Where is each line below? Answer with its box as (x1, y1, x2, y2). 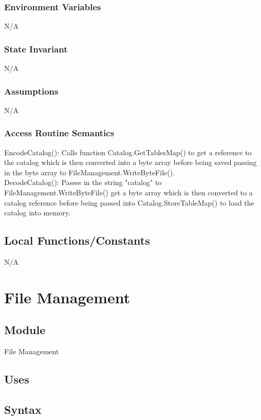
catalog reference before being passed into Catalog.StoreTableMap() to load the (4, 197, 254, 208)
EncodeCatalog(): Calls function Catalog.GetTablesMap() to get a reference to (4, 147, 252, 157)
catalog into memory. (4, 207, 70, 218)
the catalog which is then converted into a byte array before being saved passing (4, 157, 257, 168)
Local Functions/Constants (4, 232, 150, 248)
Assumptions (4, 84, 59, 97)
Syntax (4, 401, 42, 417)
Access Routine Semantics (4, 126, 115, 139)
